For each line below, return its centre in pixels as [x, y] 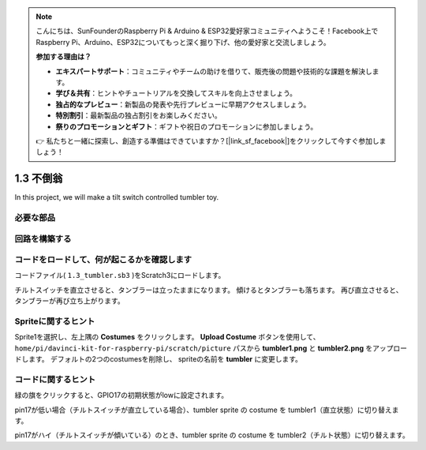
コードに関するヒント [55, 379]
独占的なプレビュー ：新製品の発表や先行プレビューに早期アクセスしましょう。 [183, 104]
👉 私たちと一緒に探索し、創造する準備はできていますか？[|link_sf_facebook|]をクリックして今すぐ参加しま [211, 141]
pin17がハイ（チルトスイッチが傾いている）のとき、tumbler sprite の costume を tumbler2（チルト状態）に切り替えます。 [212, 435]
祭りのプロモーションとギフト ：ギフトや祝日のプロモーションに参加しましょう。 [187, 126]
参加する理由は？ [64, 57]
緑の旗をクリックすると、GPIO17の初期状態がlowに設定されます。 [121, 396]
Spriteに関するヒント [55, 321]
